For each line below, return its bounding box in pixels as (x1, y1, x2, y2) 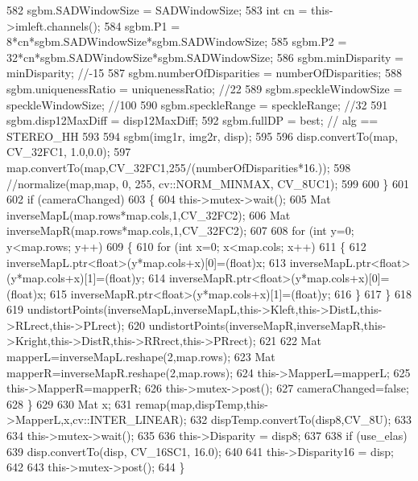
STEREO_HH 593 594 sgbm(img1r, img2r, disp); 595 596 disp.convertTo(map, (6, 127, 398, 144)
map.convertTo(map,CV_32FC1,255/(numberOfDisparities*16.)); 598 (6, 158, 351, 175)
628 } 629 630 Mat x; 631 (6, 395, 132, 412)
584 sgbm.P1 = (104, 17, 180, 34)
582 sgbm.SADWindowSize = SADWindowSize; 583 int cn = (6, 2, 308, 18)
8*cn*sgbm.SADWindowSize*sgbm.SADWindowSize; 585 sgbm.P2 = (6, 33, 347, 50)
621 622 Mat (259, 332, 321, 349)
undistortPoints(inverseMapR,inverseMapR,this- (148, 316, 387, 333)
